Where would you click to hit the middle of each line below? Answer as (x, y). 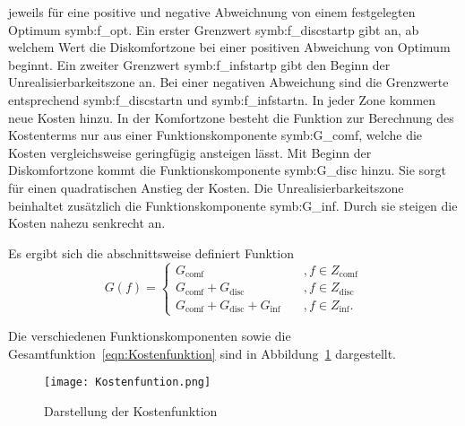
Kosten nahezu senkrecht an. (87, 223)
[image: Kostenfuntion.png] (128, 383)
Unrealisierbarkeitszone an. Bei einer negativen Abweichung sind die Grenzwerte (228, 82)
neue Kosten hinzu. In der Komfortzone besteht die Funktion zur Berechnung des (231, 117)
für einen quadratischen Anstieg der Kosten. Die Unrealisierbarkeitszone (206, 187)
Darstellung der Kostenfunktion (131, 411)
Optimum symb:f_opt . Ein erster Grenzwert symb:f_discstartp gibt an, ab (214, 29)
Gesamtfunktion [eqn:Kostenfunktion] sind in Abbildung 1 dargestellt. (202, 353)
